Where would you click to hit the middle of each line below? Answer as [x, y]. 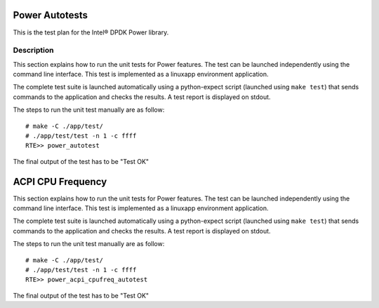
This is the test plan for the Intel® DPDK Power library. [91, 32]
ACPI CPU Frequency [60, 182]
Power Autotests [50, 15]
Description [33, 51]
